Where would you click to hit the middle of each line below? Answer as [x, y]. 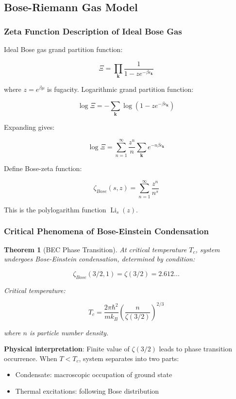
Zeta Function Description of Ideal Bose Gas [93, 31]
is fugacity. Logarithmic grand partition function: [120, 89]
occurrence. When [31, 358]
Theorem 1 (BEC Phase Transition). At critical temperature [95, 249]
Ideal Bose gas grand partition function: [63, 49]
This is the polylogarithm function [55, 209]
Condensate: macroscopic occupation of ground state [94, 374]
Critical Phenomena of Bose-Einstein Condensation [106, 231]
